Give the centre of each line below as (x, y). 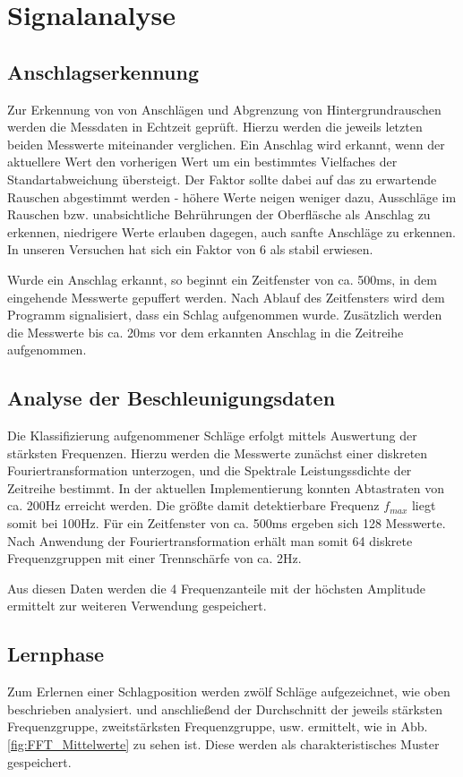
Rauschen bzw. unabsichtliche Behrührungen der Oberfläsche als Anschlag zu (219, 214)
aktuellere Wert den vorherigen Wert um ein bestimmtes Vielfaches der (202, 162)
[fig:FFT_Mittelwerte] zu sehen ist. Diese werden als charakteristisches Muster (223, 744)
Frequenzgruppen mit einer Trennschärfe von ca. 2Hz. (154, 558)
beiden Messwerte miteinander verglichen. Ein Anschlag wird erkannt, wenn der (226, 144)
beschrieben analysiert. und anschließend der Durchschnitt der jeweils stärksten (225, 709)
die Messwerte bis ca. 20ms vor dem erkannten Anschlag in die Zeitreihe (206, 332)
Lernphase (56, 654)
